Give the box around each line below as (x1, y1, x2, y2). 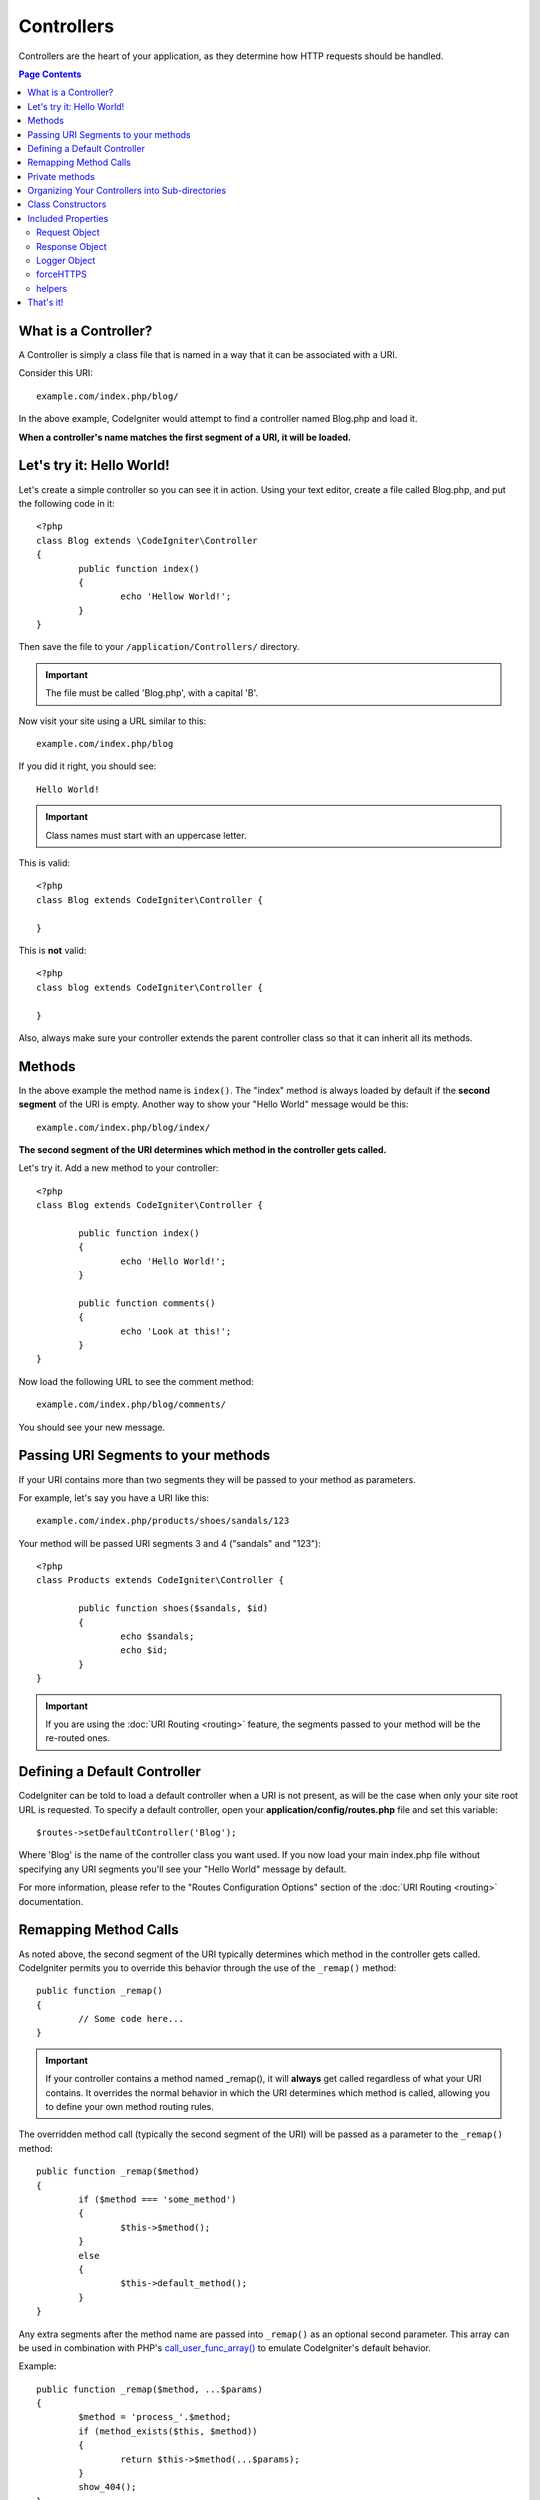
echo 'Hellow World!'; (120, 591, 232, 602)
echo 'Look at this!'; (120, 1325, 232, 1337)
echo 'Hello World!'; (120, 1255, 227, 1267)
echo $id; (120, 1645, 169, 1656)
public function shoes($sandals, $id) (78, 1603, 269, 1614)
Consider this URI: (18, 367, 94, 379)
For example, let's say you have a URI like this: (18, 1491, 210, 1504)
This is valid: (18, 856, 70, 869)
